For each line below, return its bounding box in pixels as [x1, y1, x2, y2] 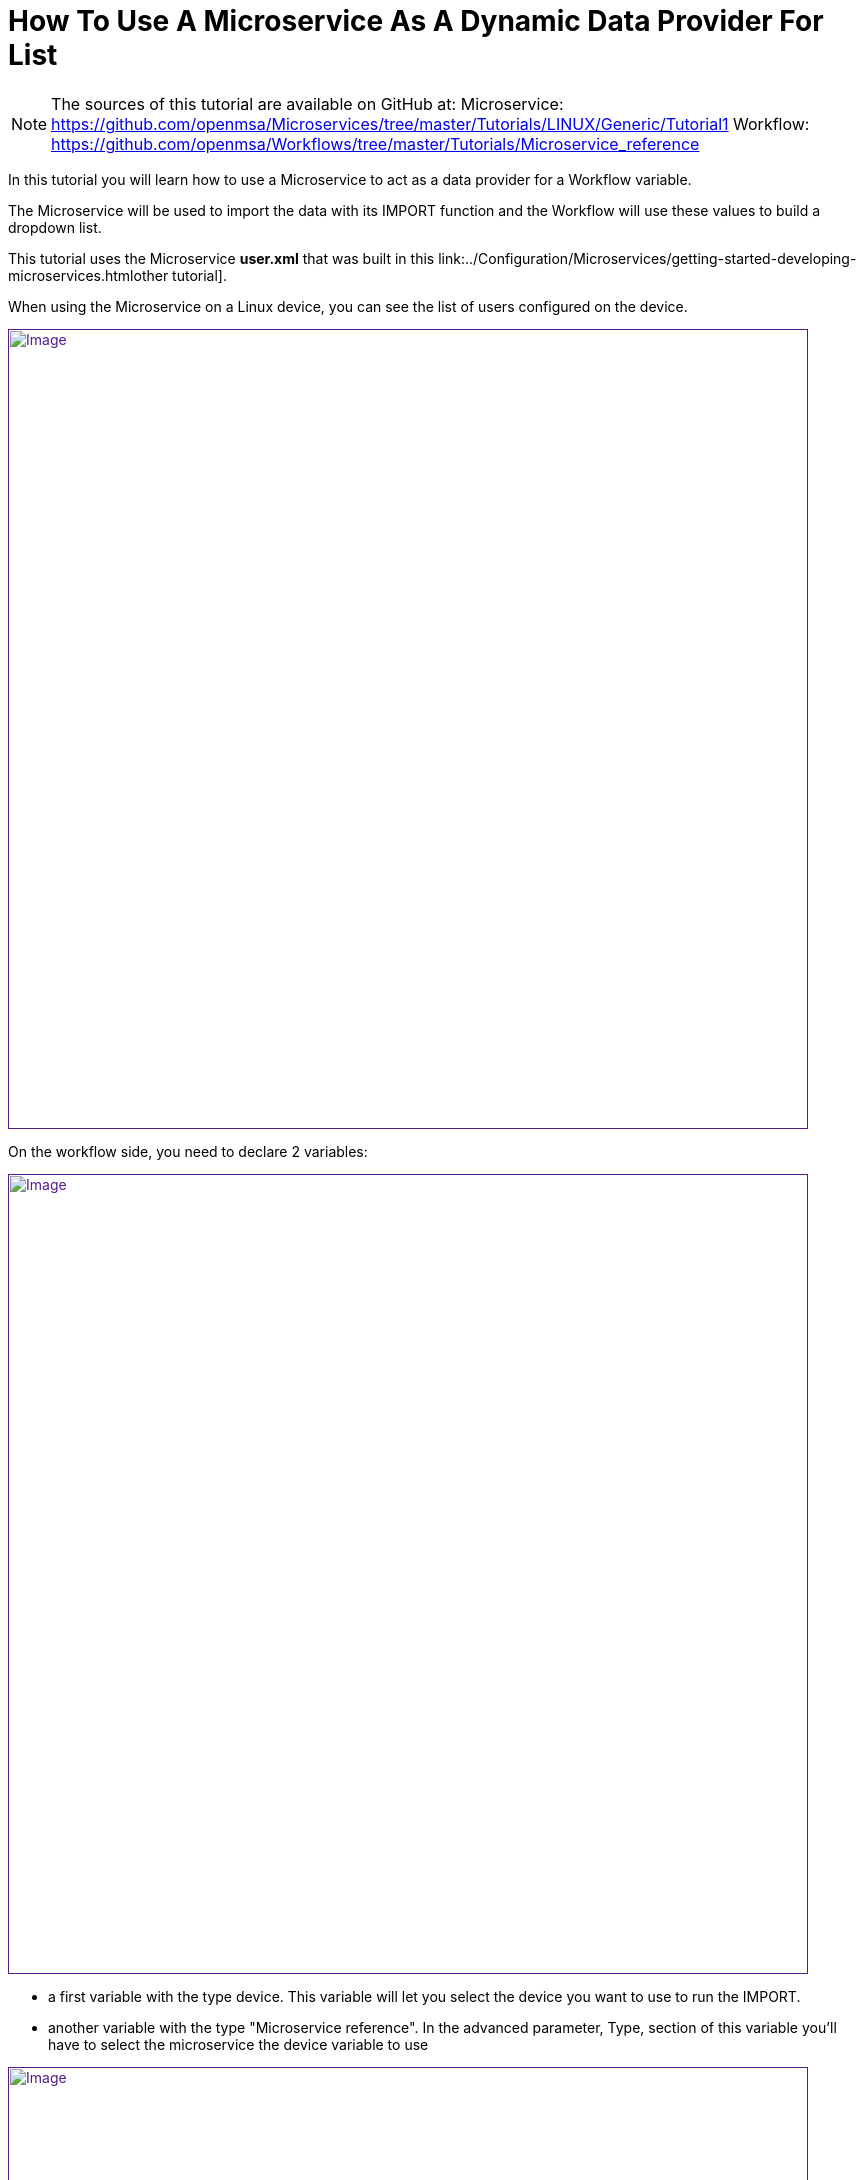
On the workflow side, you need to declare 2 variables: [8, 1142, 368, 1160]
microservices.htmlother [8, 266, 169, 284]
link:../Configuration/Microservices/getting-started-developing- [438, 249, 857, 267]
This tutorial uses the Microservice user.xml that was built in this [8, 249, 435, 267]
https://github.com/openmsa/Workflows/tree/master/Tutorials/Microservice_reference [51, 133, 700, 154]
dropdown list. [8, 218, 102, 236]
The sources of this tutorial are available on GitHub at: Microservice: [51, 93, 564, 114]
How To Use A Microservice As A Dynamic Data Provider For [8, 4, 824, 38]
